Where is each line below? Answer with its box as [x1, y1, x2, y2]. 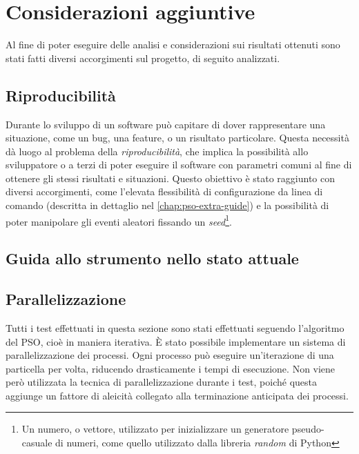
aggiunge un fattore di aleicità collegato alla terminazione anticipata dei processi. [6, 388, 349, 402]
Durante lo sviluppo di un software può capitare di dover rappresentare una [6, 117, 326, 131]
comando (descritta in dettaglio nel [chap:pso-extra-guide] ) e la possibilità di [6, 198, 329, 213]
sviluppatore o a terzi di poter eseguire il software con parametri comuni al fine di [6, 157, 352, 172]
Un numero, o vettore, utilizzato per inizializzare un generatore [21, 422, 289, 436]
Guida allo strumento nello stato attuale [6, 248, 299, 269]
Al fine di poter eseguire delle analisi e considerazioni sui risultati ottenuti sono [6, 37, 340, 52]
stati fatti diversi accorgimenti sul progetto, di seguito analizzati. [6, 50, 280, 65]
